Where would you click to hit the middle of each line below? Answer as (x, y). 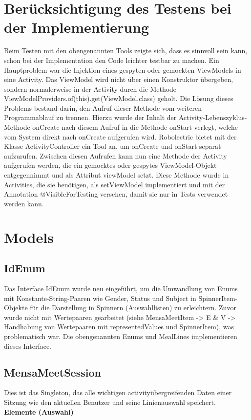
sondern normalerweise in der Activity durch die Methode (90, 89)
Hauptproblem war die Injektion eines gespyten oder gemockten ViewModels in (123, 70)
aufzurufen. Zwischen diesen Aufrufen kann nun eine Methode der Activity (115, 155)
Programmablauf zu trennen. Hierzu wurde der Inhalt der (90, 117)
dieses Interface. (28, 346)
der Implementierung (77, 27)
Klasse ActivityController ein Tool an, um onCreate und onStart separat (113, 146)
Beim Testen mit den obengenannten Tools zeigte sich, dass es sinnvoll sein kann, (126, 50)
